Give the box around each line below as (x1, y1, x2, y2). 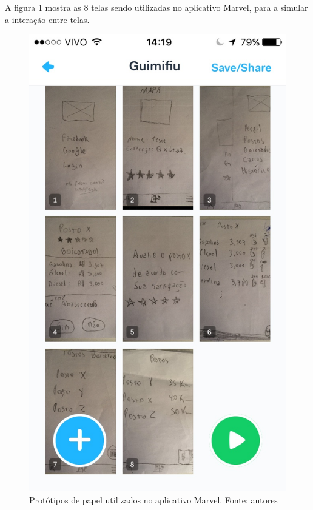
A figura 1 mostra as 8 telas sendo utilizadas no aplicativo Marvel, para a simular (5, 1, 308, 13)
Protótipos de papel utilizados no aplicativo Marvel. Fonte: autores (29, 493, 278, 506)
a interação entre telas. (5, 13, 90, 25)
